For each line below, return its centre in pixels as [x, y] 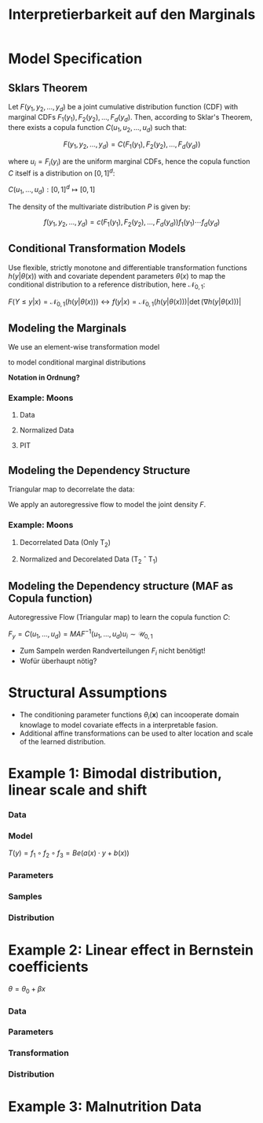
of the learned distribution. [62, 741]
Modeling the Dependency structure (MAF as [121, 586]
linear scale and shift [78, 790]
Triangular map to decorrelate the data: [71, 489]
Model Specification [75, 59]
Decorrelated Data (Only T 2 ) [65, 543]
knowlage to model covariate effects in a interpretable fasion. [119, 725]
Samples [25, 896]
